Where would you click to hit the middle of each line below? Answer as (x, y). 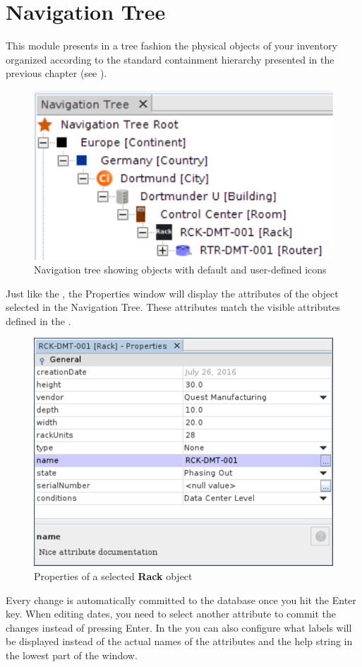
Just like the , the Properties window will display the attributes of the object (172, 293)
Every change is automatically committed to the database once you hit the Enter (181, 600)
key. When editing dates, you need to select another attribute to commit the (171, 614)
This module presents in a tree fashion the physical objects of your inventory (172, 46)
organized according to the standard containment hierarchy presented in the (170, 59)
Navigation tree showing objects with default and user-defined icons (180, 270)
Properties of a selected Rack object (113, 576)
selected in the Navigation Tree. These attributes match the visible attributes (173, 307)
